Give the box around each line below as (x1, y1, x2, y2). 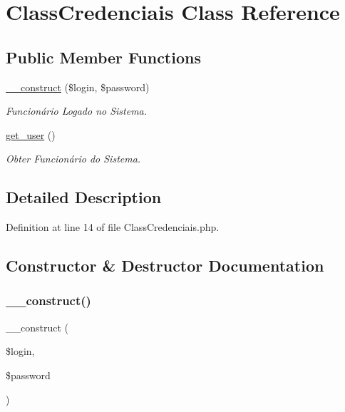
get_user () (6, 127, 56, 142)
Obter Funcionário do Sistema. (6, 151, 141, 166)
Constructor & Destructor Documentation (6, 254, 324, 277)
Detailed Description (6, 186, 162, 208)
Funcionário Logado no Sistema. (6, 103, 148, 118)
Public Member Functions (6, 46, 201, 68)
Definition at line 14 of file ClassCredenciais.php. (6, 220, 220, 235)
